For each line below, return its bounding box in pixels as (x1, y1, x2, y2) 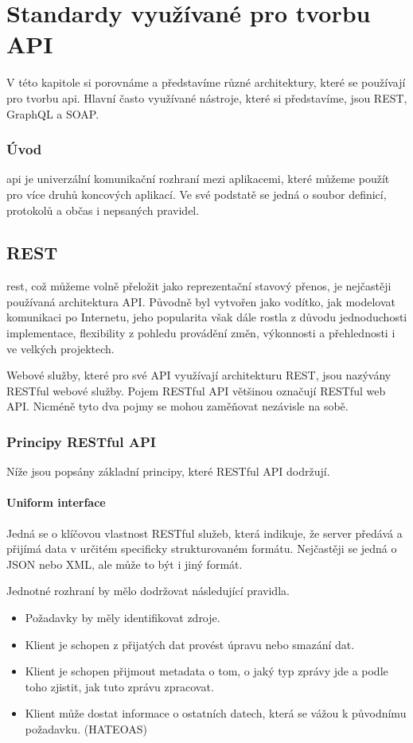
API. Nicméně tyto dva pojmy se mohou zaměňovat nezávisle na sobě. (6, 398, 349, 414)
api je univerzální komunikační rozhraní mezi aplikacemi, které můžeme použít (6, 170, 390, 187)
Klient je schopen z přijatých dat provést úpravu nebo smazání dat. (25, 636, 355, 652)
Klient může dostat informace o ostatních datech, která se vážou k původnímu (25, 705, 407, 722)
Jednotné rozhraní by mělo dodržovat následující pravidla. (6, 582, 290, 599)
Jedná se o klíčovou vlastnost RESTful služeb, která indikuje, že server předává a (6, 524, 403, 541)
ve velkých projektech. (6, 340, 115, 356)
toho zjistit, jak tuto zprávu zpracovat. (25, 678, 214, 694)
